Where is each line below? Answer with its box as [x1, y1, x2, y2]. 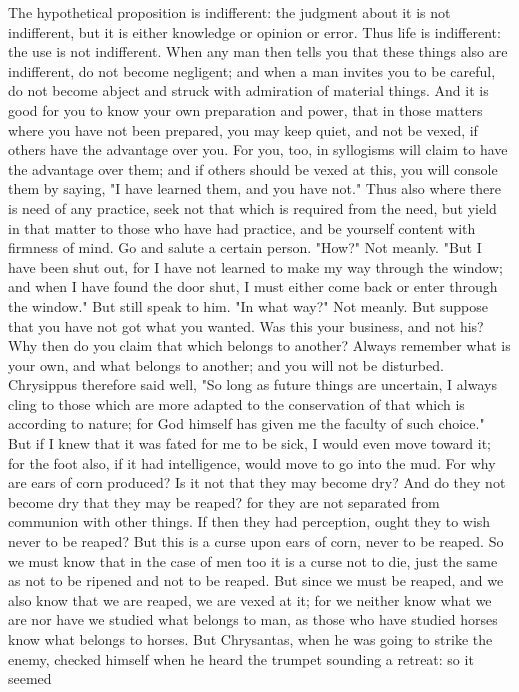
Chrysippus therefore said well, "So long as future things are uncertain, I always [8, 374, 497, 395]
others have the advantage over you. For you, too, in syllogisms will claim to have [8, 139, 508, 160]
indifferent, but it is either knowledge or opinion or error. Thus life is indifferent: [8, 21, 501, 42]
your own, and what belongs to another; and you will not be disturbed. [8, 354, 444, 375]
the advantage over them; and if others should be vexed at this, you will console [8, 158, 498, 179]
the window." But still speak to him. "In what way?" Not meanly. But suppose [8, 295, 488, 316]
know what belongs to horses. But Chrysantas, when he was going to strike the [8, 629, 493, 649]
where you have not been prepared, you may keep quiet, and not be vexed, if [8, 119, 478, 140]
